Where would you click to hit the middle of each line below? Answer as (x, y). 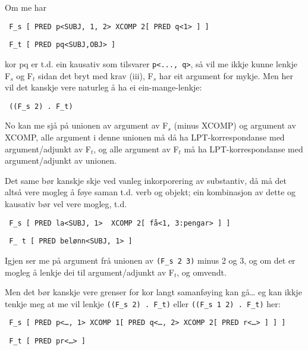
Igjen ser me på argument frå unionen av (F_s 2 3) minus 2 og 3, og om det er (150, 260)
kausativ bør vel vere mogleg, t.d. (66, 203)
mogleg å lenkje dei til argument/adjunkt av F (89, 272)
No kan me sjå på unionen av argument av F (87, 125)
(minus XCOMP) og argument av (235, 125)
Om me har (26, 7)
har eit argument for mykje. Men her (226, 75)
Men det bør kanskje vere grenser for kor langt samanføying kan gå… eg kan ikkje (153, 292)
